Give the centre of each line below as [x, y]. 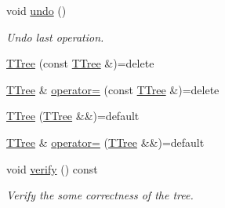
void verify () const [52, 168]
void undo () [36, 10]
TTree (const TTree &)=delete [80, 63]
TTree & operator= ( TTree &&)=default [105, 142]
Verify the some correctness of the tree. [100, 195]
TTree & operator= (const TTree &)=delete [113, 89]
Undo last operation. [55, 36]
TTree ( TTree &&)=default [73, 116]
